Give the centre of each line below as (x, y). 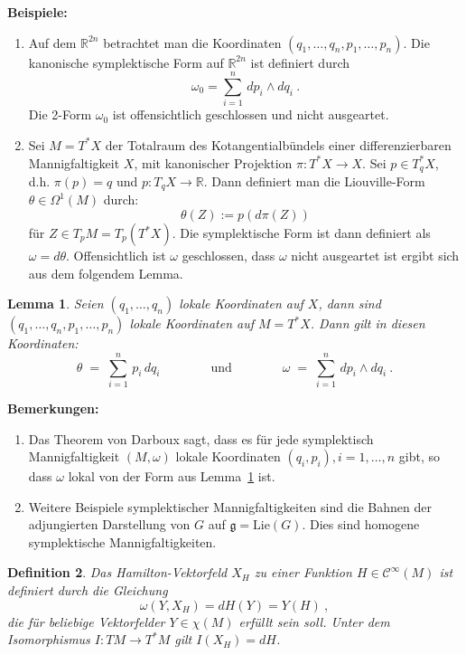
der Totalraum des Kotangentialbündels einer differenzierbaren (278, 144)
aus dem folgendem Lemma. (106, 273)
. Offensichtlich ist (116, 255)
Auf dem (52, 42)
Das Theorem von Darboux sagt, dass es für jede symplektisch (201, 438)
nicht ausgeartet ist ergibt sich (375, 255)
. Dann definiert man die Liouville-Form (314, 180)
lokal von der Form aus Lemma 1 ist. (172, 476)
